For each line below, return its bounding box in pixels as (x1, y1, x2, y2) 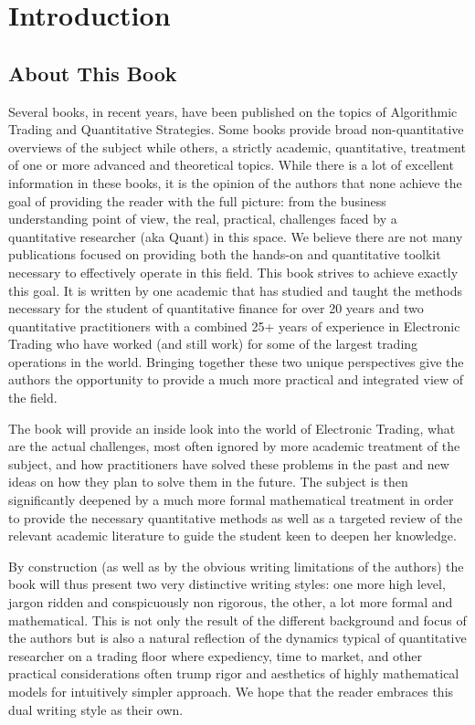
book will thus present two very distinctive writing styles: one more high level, (8, 574, 446, 594)
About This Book (8, 58, 177, 87)
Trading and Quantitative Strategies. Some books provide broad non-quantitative (8, 120, 464, 139)
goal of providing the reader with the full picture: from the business (8, 191, 386, 210)
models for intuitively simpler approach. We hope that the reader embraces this (8, 681, 454, 700)
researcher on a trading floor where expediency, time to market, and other (8, 646, 423, 665)
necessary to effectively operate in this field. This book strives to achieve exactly (8, 262, 459, 281)
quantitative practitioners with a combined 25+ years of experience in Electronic (8, 316, 460, 335)
